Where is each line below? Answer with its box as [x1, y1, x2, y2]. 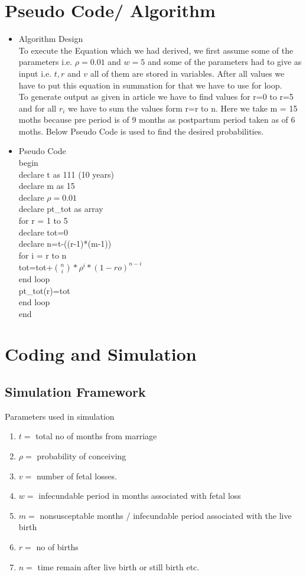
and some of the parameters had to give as [147, 55, 302, 68]
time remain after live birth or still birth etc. [37, 560, 200, 573]
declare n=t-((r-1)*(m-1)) [18, 237, 112, 250]
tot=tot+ [18, 260, 53, 273]
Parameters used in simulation [5, 410, 115, 422]
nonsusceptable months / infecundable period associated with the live [40, 509, 292, 521]
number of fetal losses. [36, 469, 117, 482]
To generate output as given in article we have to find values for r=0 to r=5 [18, 90, 294, 103]
